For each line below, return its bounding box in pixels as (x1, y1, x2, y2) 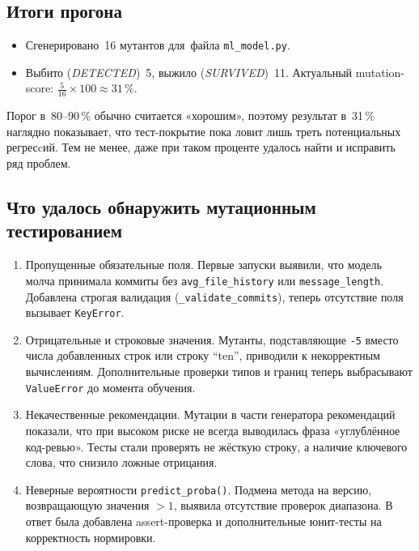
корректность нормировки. (25, 528, 156, 545)
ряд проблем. (6, 155, 71, 172)
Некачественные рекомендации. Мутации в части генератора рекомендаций (25, 406, 396, 423)
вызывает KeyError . (25, 304, 125, 321)
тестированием (6, 218, 122, 243)
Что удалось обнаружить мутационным (6, 194, 316, 220)
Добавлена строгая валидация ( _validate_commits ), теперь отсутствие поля (25, 288, 404, 305)
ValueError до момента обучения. (25, 378, 196, 395)
